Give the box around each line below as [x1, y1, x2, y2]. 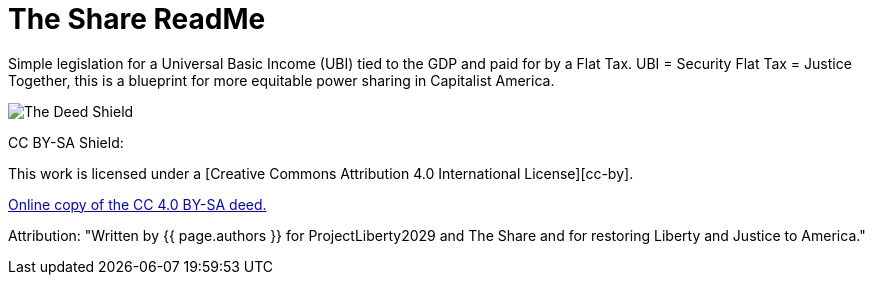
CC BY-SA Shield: [8, 133, 124, 151]
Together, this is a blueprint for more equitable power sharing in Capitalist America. [8, 71, 555, 89]
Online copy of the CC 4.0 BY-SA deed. [8, 195, 267, 213]
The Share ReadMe [8, 2, 266, 36]
